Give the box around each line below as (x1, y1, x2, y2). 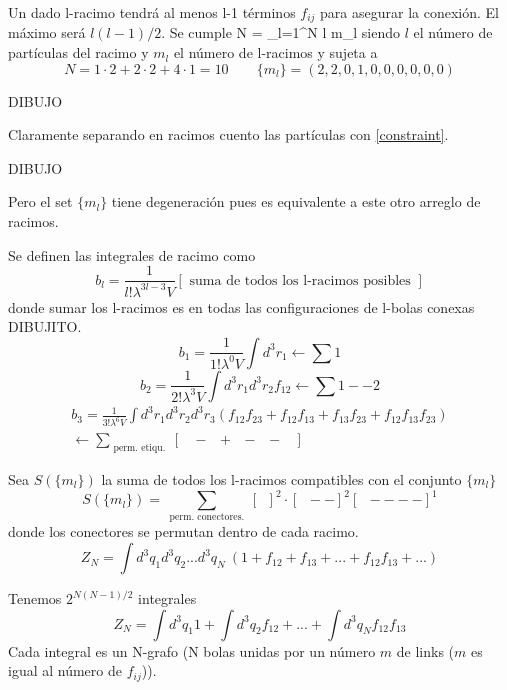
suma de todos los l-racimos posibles (189, 273, 411, 288)
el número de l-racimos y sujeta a (173, 42, 378, 63)
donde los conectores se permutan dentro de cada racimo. (8, 521, 359, 542)
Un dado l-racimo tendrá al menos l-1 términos (8, 2, 296, 22)
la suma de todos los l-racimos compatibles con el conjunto (101, 469, 462, 490)
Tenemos (8, 588, 62, 609)
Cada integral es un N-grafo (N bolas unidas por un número (8, 640, 376, 661)
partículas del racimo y (8, 42, 149, 63)
